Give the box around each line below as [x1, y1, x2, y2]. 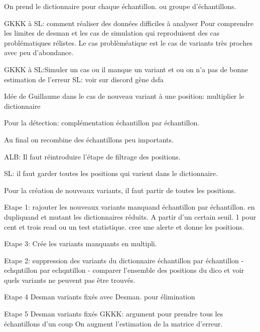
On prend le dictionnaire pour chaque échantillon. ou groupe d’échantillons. [4, 1, 236, 11]
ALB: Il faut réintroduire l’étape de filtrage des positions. [4, 151, 181, 161]
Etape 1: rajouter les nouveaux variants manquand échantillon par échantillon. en [4, 202, 255, 212]
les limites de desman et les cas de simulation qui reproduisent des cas [4, 28, 220, 38]
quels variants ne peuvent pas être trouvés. [4, 274, 136, 285]
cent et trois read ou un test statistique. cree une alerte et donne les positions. [4, 221, 244, 232]
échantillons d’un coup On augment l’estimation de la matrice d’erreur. [4, 318, 223, 328]
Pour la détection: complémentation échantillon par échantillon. [4, 117, 200, 128]
